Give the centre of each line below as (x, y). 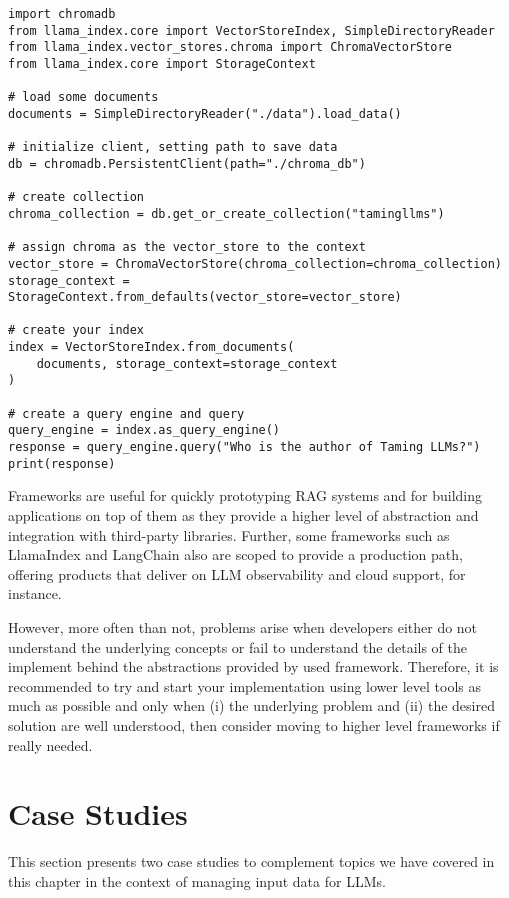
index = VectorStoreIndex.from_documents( (151, 347)
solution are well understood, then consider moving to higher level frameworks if (254, 724)
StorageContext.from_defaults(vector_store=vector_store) (205, 297)
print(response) (62, 463)
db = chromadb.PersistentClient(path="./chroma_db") (187, 163)
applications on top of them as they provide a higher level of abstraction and (243, 514)
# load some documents (83, 97)
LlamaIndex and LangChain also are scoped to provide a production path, (235, 554)
